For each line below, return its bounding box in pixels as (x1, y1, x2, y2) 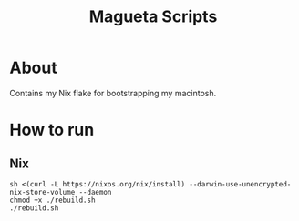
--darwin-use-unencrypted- (188, 179, 292, 188)
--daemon (78, 187, 112, 196)
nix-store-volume (9, 187, 76, 196)
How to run (9, 120, 95, 140)
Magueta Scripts (88, 6, 218, 27)
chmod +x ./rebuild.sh (9, 196, 96, 205)
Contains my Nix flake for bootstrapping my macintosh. (9, 87, 217, 98)
